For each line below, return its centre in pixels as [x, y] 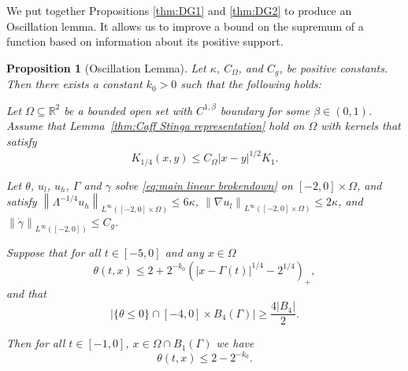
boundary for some [265, 110]
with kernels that [361, 126]
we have [235, 343]
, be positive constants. [334, 67]
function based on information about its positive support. [145, 41]
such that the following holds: [251, 84]
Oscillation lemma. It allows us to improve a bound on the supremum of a [185, 26]
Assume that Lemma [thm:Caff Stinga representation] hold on [156, 126]
